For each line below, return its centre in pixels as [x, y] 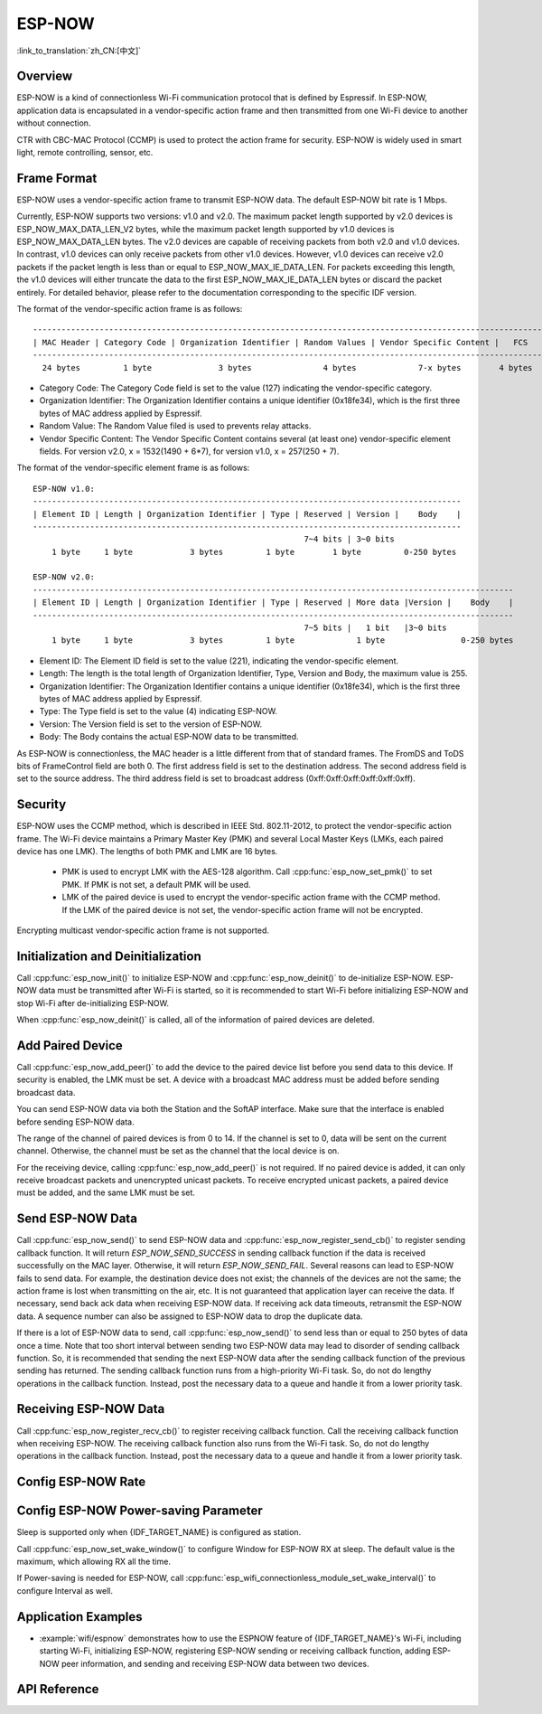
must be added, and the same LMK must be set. [106, 1192]
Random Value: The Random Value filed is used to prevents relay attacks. [175, 426]
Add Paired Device [70, 1045]
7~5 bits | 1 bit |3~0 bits [375, 628]
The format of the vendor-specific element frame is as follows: [133, 468]
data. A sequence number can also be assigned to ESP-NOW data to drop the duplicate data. [190, 1316]
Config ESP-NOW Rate [81, 1482]
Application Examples [80, 1617]
